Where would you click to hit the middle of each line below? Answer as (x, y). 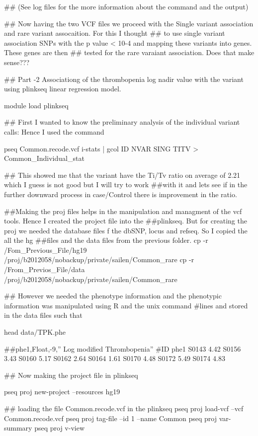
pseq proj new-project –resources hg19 (62, 392)
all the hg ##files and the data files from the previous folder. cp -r (106, 240)
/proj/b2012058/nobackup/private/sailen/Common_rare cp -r (99, 259)
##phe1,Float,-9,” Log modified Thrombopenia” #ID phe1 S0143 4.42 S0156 (123, 348)
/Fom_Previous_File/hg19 (45, 250)
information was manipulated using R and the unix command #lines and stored (126, 305)
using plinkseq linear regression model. (63, 89)
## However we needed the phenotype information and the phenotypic (113, 296)
